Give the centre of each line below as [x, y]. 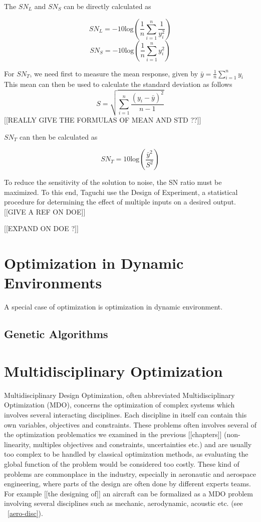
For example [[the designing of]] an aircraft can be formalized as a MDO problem [128, 493]
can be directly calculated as [107, 6]
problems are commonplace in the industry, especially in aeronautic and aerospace [130, 474]
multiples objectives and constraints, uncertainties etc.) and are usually [143, 444]
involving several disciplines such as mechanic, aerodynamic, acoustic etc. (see [123, 503]
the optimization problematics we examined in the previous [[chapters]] [113, 434]
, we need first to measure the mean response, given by [114, 73]
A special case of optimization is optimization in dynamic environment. [113, 307]
